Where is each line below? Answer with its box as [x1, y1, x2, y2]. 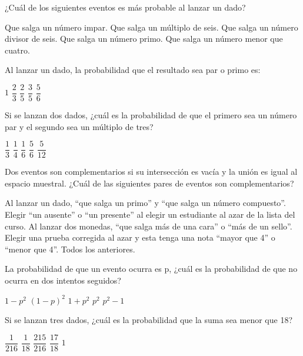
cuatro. [5, 44, 30, 56]
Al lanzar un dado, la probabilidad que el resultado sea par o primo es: [5, 64, 261, 76]
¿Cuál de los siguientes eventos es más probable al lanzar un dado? [5, 1, 246, 13]
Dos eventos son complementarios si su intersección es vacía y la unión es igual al [5, 165, 298, 178]
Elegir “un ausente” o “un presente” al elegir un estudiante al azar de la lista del [5, 208, 295, 221]
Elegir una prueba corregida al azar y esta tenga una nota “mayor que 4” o [5, 231, 275, 244]
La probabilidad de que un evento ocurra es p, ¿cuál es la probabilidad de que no [5, 262, 298, 275]
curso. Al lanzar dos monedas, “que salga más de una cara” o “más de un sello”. [5, 219, 292, 232]
